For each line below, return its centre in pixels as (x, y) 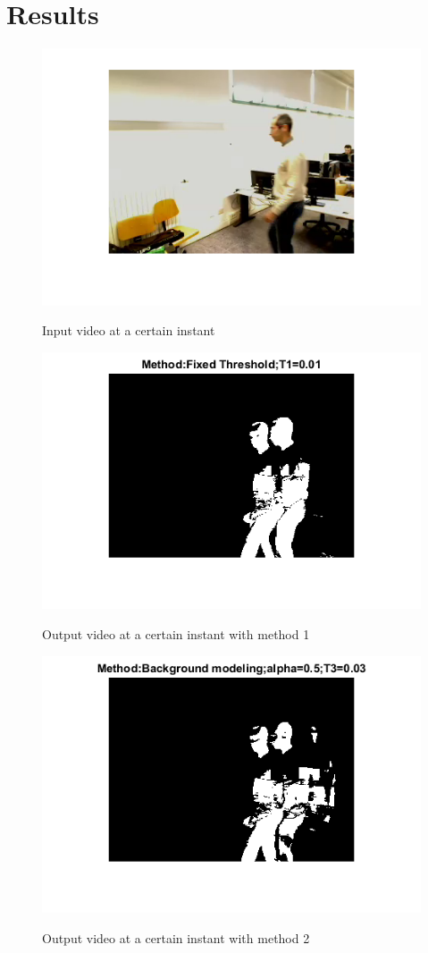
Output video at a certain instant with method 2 (176, 937)
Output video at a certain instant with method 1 (176, 633)
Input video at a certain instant (129, 330)
